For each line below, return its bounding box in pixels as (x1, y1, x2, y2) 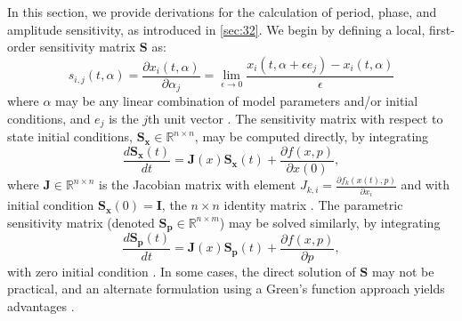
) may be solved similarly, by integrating (219, 213, 441, 231)
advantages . (7, 297, 75, 316)
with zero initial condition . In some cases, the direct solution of (7, 261, 356, 280)
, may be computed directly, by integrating (194, 127, 429, 146)
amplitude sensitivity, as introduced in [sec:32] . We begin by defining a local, (7, 20, 426, 38)
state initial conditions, (7, 127, 133, 146)
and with (401, 175, 450, 194)
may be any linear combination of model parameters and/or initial (55, 92, 418, 110)
